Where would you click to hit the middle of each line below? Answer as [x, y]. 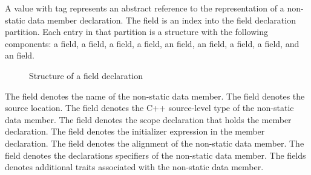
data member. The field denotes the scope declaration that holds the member [148, 119]
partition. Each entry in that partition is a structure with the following [136, 32]
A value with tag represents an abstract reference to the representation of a [145, 8]
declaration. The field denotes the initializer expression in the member [135, 131]
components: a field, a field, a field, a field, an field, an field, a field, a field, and [152, 43]
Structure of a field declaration [86, 75]
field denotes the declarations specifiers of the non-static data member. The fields [155, 155]
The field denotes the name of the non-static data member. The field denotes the [155, 96]
